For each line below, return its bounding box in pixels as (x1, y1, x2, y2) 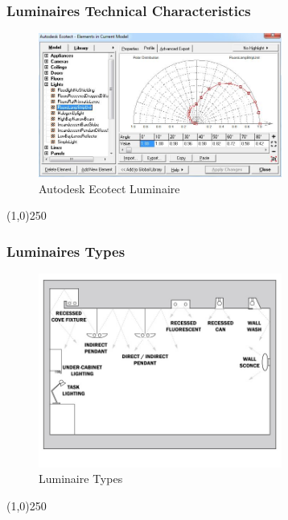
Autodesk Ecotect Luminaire (39, 180, 180, 196)
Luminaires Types (6, 241, 125, 261)
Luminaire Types (39, 470, 123, 487)
